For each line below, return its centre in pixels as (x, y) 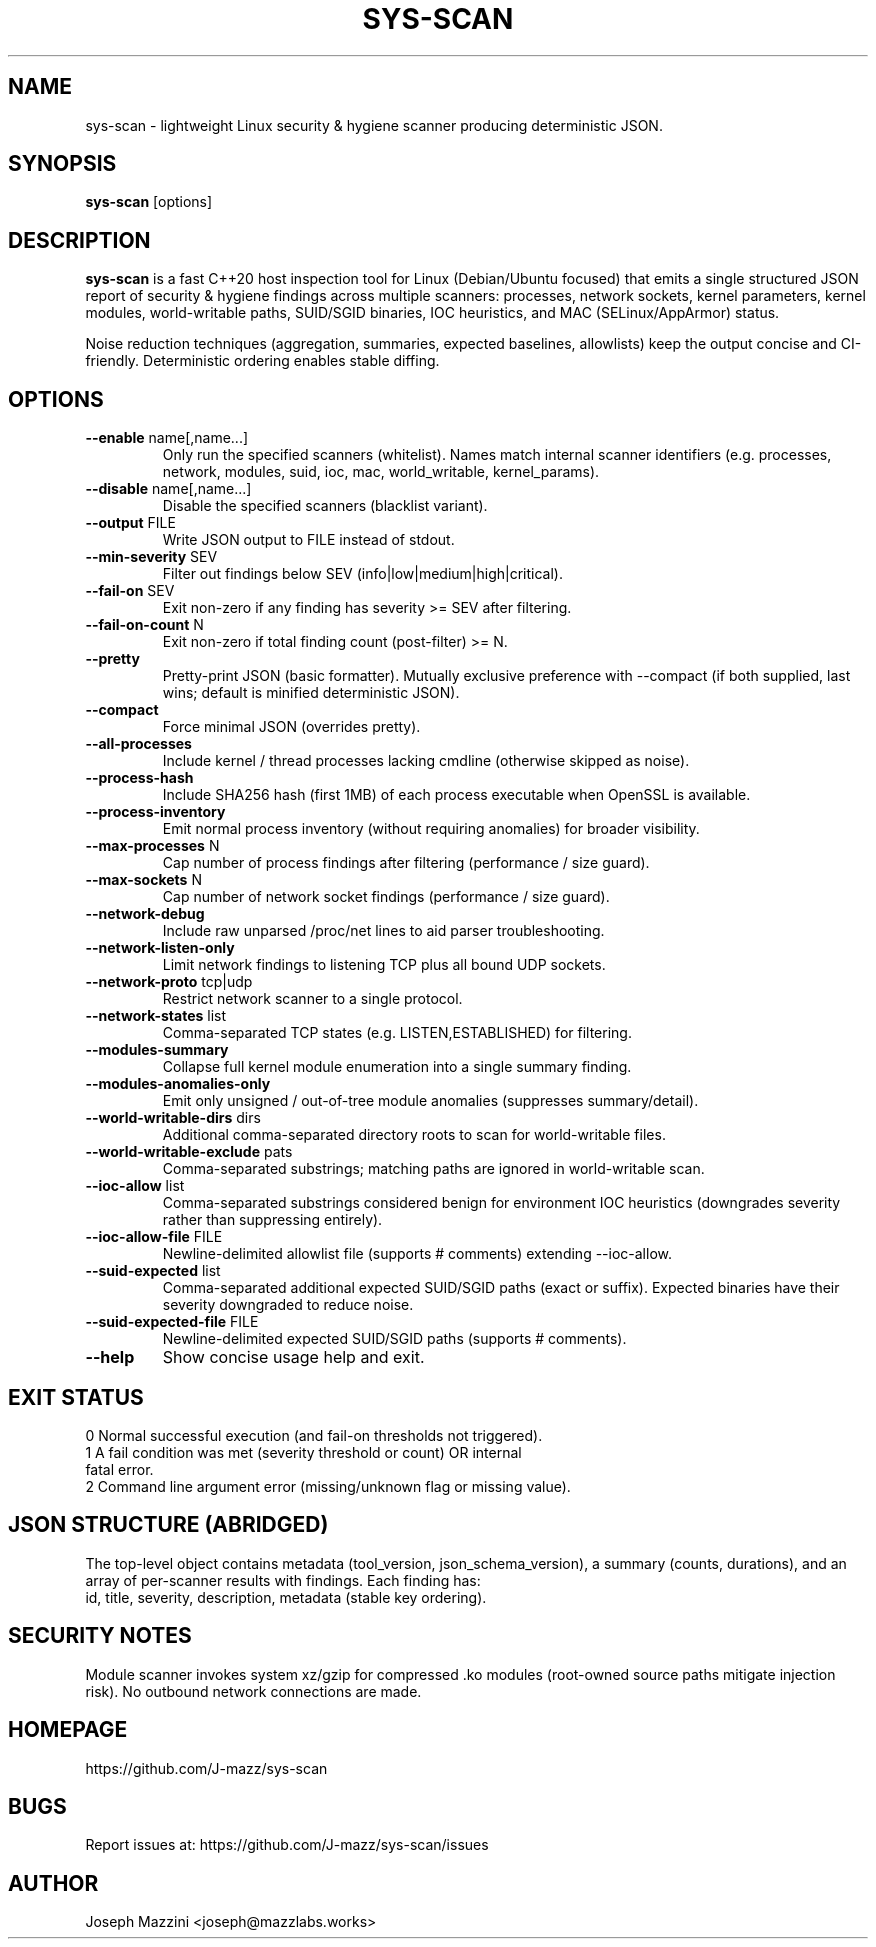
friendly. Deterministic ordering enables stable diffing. (262, 361)
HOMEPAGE (68, 1730)
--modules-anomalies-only (178, 1084)
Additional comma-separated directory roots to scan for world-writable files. (414, 1135)
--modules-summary (157, 1050)
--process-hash (139, 778)
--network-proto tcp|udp (169, 982)
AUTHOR (53, 1883)
